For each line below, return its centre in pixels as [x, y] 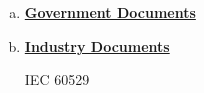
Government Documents [110, 12]
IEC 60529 [57, 79]
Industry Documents [97, 45]
